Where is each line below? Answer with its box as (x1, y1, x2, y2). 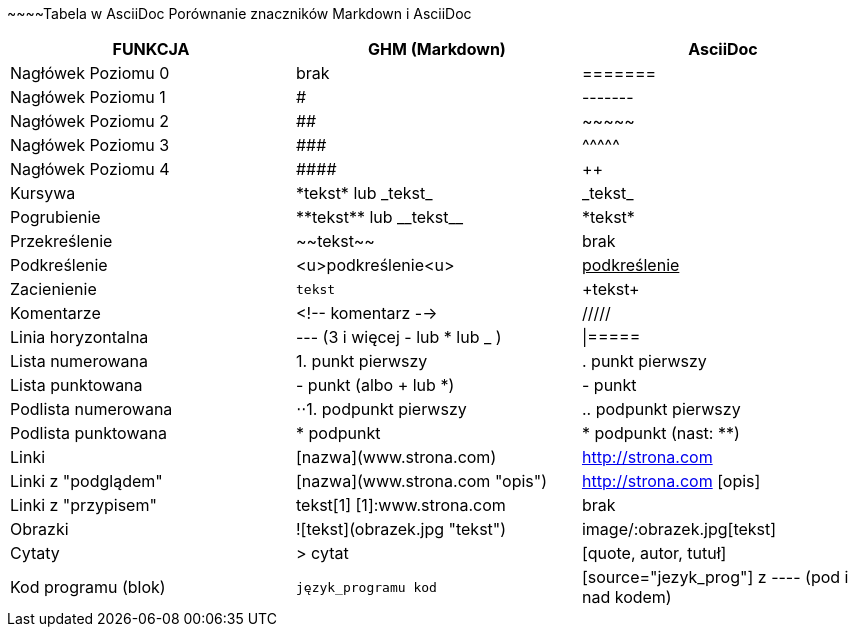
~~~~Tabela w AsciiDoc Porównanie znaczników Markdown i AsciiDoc (7, 5, 472, 22)
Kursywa (10, 183, 76, 203)
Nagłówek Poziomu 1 (10, 87, 166, 107)
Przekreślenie (10, 231, 113, 251)
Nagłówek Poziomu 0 (10, 63, 170, 83)
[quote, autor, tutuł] (581, 543, 727, 563)
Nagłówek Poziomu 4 (10, 159, 170, 179)
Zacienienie (10, 279, 97, 299)
